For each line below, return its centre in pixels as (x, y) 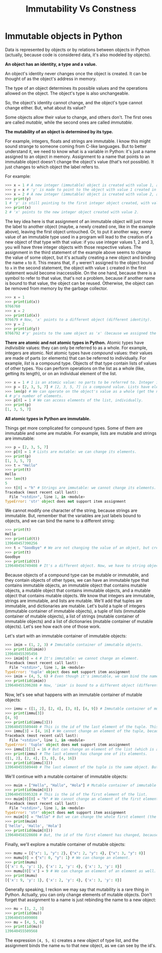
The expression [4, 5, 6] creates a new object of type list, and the (72, 940)
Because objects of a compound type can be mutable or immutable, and (77, 575)
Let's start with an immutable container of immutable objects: (66, 636)
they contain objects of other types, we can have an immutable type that (77, 580)
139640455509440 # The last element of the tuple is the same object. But (82, 767)
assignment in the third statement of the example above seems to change (78, 253)
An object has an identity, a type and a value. (51, 64)
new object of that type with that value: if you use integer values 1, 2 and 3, (80, 242)
